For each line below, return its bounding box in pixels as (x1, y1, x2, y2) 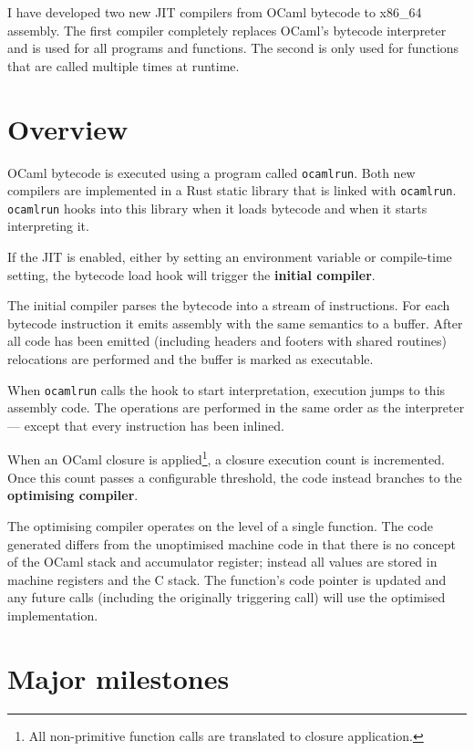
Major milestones (7, 659, 230, 696)
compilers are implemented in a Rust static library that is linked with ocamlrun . (7, 181, 457, 200)
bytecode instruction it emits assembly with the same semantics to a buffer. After (7, 313, 463, 332)
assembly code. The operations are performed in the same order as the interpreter (7, 398, 465, 417)
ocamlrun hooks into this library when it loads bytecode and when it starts (7, 198, 428, 217)
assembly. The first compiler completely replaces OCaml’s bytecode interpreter (7, 20, 447, 39)
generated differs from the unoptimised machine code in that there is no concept (7, 534, 456, 553)
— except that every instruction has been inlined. (7, 415, 284, 434)
